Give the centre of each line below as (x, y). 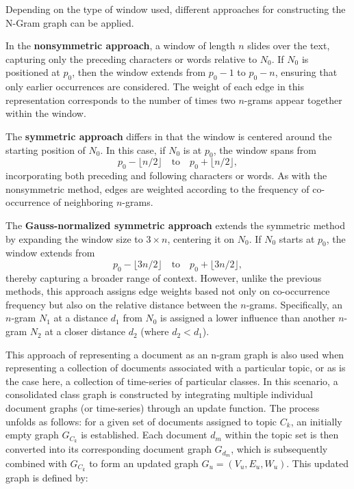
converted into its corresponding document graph (109, 449)
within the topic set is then (282, 435)
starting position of (46, 149)
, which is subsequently (279, 449)
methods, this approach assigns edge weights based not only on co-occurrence (168, 291)
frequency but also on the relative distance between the (122, 304)
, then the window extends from (139, 72)
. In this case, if (133, 149)
